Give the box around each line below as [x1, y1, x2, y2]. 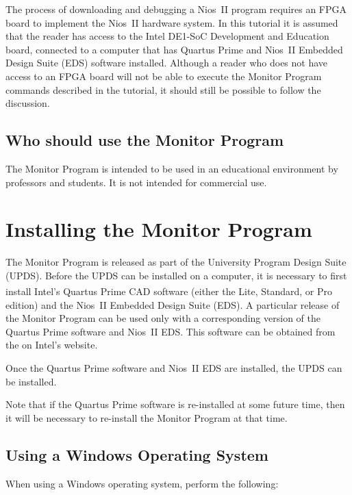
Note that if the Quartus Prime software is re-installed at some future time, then [5, 397, 345, 411]
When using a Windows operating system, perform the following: [5, 476, 279, 490]
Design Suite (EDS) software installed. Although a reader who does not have [5, 55, 328, 70]
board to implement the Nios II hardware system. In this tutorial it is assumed [5, 15, 338, 29]
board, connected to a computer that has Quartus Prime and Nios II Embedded [5, 42, 343, 56]
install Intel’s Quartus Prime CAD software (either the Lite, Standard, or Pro [5, 284, 333, 299]
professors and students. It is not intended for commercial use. [5, 175, 267, 189]
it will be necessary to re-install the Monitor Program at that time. [5, 410, 288, 424]
